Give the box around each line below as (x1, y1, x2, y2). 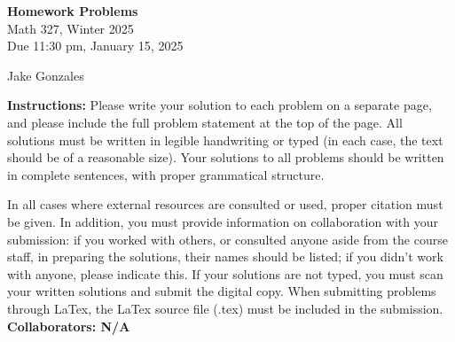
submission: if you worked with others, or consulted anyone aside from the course (7, 229, 448, 248)
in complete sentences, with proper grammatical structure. (7, 165, 325, 183)
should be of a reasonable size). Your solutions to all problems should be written (7, 148, 444, 167)
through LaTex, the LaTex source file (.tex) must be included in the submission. (7, 299, 443, 317)
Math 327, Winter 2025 (7, 19, 134, 37)
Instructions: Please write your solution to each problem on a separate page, (7, 96, 432, 114)
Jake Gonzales (7, 66, 84, 84)
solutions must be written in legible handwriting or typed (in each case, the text (7, 130, 443, 149)
